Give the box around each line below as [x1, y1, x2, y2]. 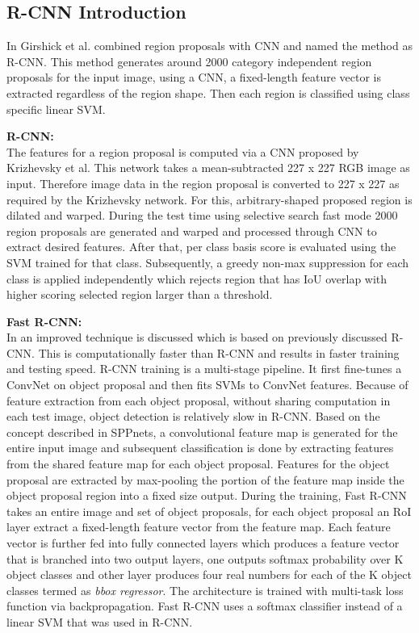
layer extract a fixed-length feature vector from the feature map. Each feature [6, 518, 391, 535]
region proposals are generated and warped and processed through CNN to [6, 222, 377, 239]
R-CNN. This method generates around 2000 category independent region [6, 52, 372, 69]
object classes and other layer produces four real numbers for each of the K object [6, 566, 412, 583]
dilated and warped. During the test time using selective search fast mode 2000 [6, 207, 398, 224]
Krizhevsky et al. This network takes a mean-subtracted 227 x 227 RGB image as [6, 159, 410, 176]
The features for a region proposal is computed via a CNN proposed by [6, 143, 359, 160]
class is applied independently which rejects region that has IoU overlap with [6, 270, 388, 287]
